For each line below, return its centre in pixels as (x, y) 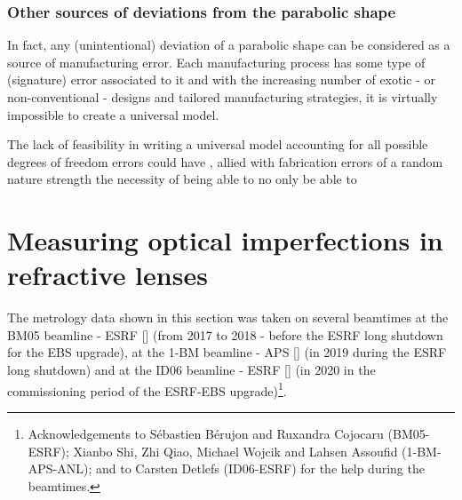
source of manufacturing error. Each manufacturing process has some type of (216, 62)
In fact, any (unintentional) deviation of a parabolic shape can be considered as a (229, 45)
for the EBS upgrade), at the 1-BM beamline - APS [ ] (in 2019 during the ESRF (227, 352)
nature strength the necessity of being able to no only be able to (182, 179)
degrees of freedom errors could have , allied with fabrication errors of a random (225, 161)
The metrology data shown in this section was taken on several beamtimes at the (228, 317)
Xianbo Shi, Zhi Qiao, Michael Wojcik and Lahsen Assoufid (235, 451)
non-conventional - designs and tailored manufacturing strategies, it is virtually (223, 97)
